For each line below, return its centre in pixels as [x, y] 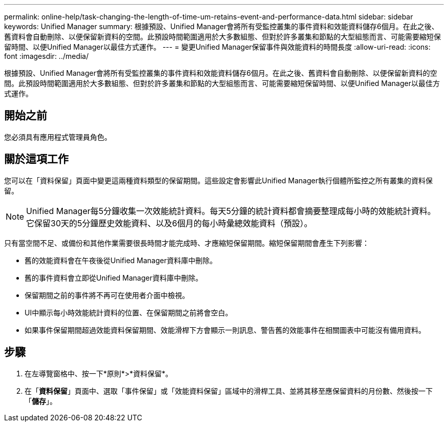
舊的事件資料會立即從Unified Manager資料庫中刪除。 [114, 278]
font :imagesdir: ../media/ [47, 56]
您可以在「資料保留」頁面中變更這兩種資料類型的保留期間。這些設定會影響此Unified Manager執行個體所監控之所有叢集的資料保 [218, 180]
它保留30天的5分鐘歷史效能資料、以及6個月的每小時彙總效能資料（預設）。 [169, 223]
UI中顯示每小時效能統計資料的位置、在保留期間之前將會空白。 [129, 312]
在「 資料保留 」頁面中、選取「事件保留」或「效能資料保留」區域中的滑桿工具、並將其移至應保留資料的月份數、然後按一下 [229, 391]
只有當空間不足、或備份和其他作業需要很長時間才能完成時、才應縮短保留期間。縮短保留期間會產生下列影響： [187, 243]
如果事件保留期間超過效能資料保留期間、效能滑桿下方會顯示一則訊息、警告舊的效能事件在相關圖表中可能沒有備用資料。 [225, 330]
